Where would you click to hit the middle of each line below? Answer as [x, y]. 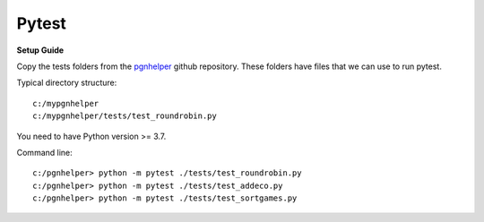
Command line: [45, 152]
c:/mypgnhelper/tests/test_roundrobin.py [125, 116]
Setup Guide [40, 50]
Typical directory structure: [67, 83]
